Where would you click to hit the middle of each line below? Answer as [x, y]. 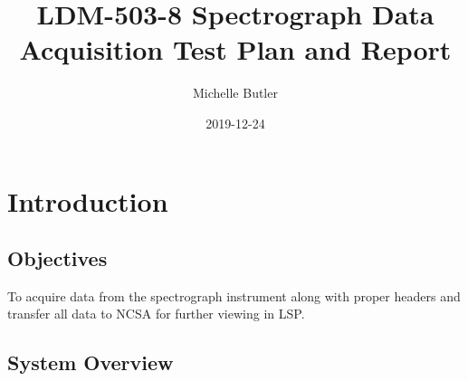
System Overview [91, 362]
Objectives [57, 258]
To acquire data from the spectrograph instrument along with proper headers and [234, 295]
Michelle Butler [235, 93]
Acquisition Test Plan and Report [235, 49]
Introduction [88, 200]
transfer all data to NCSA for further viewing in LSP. [156, 314]
